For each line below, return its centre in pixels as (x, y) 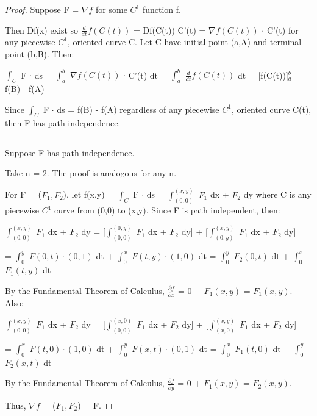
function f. (162, 9)
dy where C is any (277, 194)
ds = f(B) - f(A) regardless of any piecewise (138, 109)
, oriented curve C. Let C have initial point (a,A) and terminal (184, 42)
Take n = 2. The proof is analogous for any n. (91, 173)
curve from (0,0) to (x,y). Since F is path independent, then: (167, 210)
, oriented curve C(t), (271, 109)
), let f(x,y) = (89, 194)
